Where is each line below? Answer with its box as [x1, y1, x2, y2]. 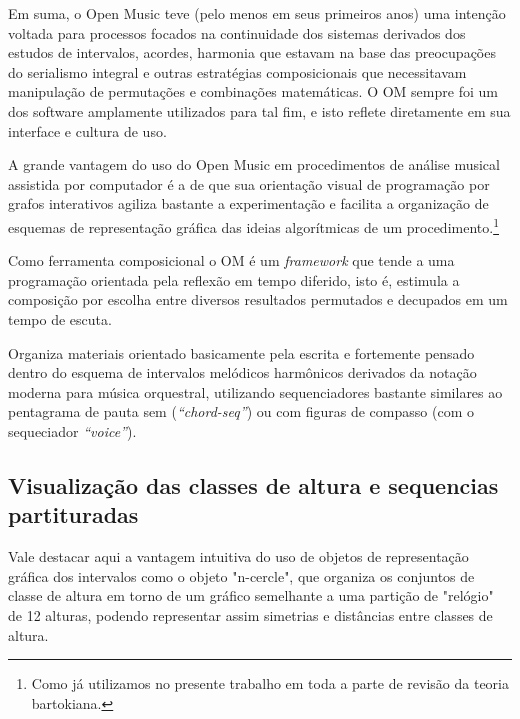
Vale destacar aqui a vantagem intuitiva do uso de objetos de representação [8, 546, 469, 567]
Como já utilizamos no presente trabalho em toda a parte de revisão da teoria [31, 673, 509, 694]
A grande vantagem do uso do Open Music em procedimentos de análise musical [8, 154, 500, 175]
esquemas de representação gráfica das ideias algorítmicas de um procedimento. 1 [8, 213, 499, 237]
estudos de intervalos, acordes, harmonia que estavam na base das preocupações [8, 42, 496, 63]
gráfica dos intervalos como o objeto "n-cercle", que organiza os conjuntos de [8, 565, 475, 586]
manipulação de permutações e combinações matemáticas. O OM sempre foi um [8, 81, 498, 102]
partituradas [8, 499, 139, 530]
